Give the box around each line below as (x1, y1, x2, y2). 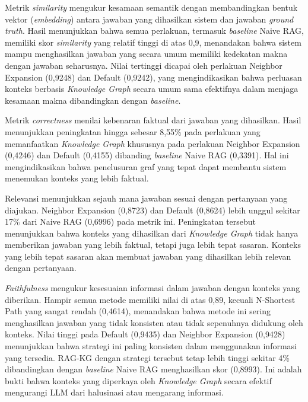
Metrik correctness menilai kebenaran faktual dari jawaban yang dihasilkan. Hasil (5, 114, 301, 126)
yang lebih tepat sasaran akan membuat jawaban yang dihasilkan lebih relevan (5, 250, 291, 262)
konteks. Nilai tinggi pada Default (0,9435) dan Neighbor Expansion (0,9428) (5, 328, 285, 340)
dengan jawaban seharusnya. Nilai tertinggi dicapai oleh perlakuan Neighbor (5, 59, 282, 71)
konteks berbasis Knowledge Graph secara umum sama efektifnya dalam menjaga (5, 82, 299, 95)
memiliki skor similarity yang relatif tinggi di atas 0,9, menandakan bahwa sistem (5, 36, 301, 48)
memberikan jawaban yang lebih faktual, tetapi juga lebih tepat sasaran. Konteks (5, 238, 301, 251)
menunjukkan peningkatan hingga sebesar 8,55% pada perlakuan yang (5, 125, 261, 138)
